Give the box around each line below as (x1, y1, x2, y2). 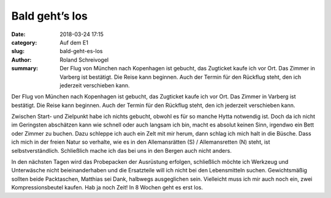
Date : (11, 31, 26, 38)
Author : (11, 56, 32, 64)
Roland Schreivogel (59, 56, 109, 64)
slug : (11, 48, 25, 55)
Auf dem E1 (59, 38, 89, 46)
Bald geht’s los (11, 9, 88, 23)
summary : (11, 65, 39, 72)
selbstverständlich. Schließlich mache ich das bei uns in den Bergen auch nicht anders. (11, 147, 232, 154)
